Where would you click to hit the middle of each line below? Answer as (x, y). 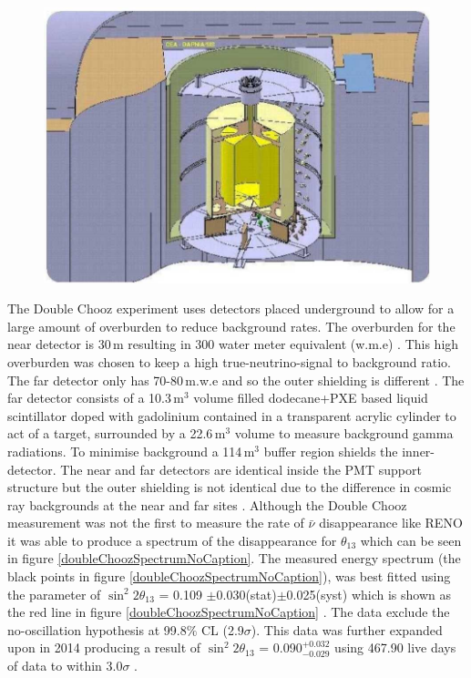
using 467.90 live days (395, 647)
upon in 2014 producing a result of (104, 647)
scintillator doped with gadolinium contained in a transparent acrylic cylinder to (232, 415)
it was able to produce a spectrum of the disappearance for (172, 540)
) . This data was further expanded (347, 629)
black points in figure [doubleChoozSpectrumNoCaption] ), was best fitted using (229, 576)
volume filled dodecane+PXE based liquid (311, 398)
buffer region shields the (331, 451)
